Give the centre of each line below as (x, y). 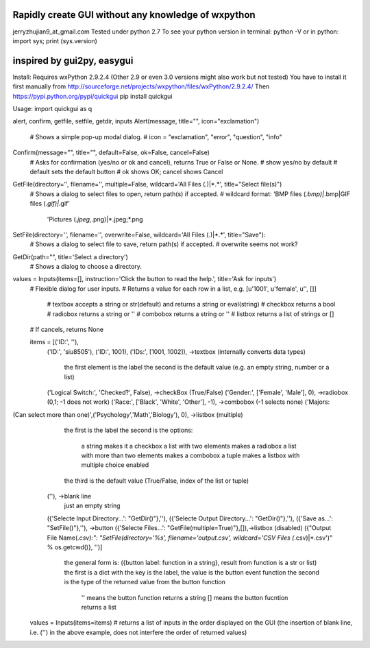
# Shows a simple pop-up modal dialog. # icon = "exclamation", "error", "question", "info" (156, 136)
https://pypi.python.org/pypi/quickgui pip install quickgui (92, 96)
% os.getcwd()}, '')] (75, 547)
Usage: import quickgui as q (52, 108)
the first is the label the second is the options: (128, 430)
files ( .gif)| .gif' (50, 204)
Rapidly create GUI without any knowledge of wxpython (134, 15)
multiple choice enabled (115, 465)
